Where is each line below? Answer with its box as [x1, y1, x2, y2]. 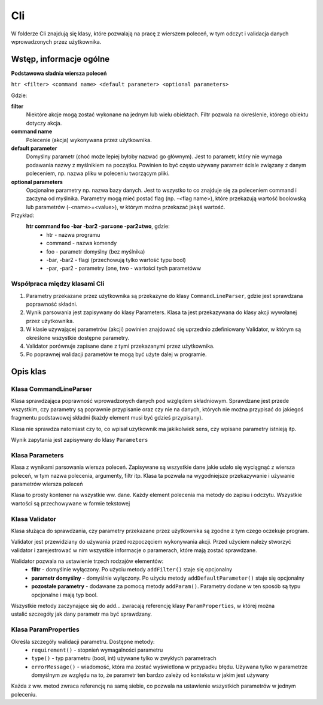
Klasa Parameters [11, 451, 64, 459]
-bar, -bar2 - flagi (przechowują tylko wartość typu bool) [46, 257, 187, 264]
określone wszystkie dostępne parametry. [26, 334, 130, 341]
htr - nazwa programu [46, 231, 100, 238]
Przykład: [11, 212, 35, 219]
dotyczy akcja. [26, 119, 62, 126]
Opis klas [11, 366, 47, 377]
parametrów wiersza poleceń [11, 480, 83, 487]
